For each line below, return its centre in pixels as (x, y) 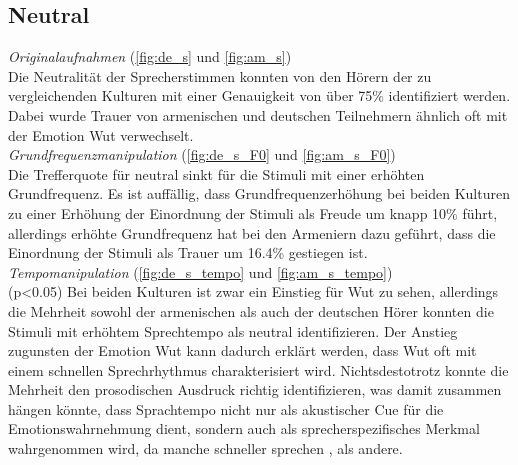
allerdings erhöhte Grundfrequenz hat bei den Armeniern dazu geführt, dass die (252, 232)
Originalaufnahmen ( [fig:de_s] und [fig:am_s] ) (150, 56)
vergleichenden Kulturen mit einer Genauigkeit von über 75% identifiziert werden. (259, 95)
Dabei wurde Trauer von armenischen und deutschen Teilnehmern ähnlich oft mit (258, 114)
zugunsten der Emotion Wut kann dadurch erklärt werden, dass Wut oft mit (242, 350)
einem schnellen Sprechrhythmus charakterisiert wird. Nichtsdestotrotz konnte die (258, 369)
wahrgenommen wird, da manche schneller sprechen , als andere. (205, 448)
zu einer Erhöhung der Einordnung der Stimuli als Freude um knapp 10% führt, (253, 212)
